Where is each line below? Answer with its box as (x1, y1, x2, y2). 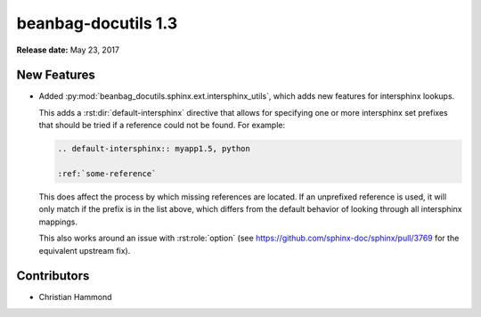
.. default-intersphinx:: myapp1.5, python (57, 143, 251, 154)
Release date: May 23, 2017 (16, 45, 120, 55)
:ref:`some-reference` (57, 169, 157, 178)
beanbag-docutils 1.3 (16, 13, 178, 33)
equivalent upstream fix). (38, 245, 131, 256)
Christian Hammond (38, 292, 112, 303)
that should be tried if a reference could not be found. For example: (38, 120, 285, 131)
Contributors (16, 268, 90, 284)
